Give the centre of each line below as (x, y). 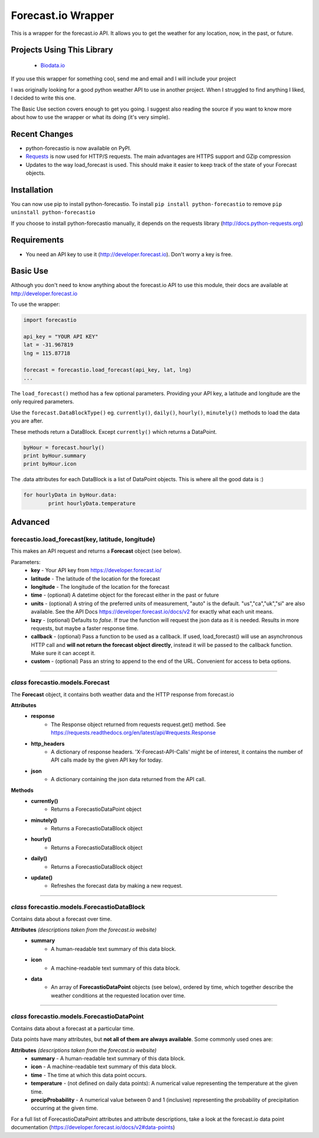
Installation (32, 190)
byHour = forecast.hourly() (64, 447)
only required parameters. (43, 402)
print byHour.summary (55, 455)
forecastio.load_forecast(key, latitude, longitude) (83, 540)
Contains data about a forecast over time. (61, 919)
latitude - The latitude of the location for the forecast (95, 578)
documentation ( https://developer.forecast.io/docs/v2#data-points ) (93, 1127)
